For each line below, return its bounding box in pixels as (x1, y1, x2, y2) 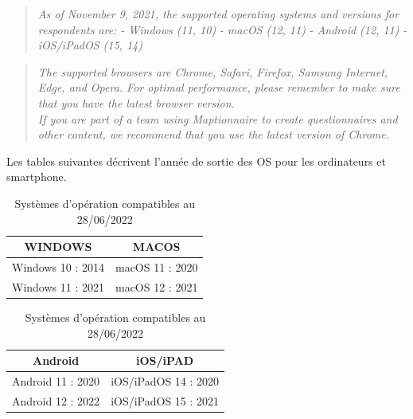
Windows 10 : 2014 (12, 258, 104, 275)
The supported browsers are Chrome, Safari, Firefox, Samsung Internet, (37, 63, 388, 80)
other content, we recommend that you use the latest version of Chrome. (37, 126, 389, 143)
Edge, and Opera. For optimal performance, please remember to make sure (37, 79, 400, 96)
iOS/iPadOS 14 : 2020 (111, 372, 220, 389)
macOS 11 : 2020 (115, 258, 198, 275)
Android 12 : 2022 (12, 392, 100, 409)
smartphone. (6, 168, 67, 185)
